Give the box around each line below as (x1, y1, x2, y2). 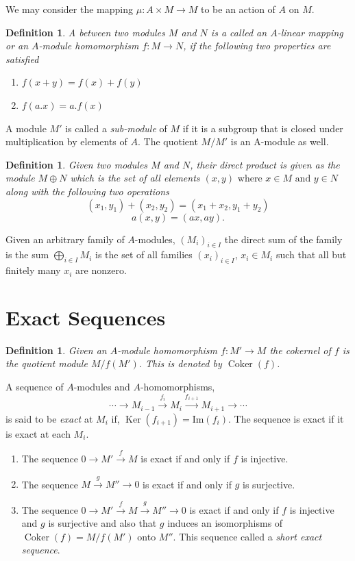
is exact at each (5, 426, 71, 440)
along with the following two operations (5, 184, 169, 198)
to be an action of (201, 2, 276, 16)
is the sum (5, 247, 49, 262)
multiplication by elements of (5, 134, 127, 149)
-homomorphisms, (140, 379, 215, 394)
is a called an (210, 25, 267, 39)
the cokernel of (269, 342, 331, 357)
